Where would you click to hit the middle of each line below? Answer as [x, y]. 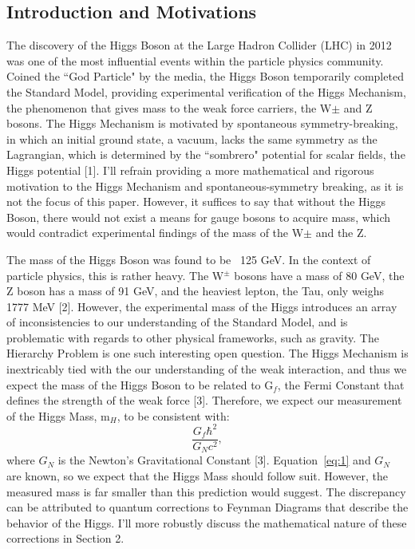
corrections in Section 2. [65, 538]
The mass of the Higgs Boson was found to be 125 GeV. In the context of [189, 259]
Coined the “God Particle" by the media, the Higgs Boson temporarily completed [205, 76]
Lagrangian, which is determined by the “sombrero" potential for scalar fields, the [206, 154]
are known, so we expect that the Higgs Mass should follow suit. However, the [198, 476]
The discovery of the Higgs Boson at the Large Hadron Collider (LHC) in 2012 [199, 45]
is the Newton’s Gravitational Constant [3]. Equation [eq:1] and [214, 460]
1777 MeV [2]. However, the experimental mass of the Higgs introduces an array [202, 306]
